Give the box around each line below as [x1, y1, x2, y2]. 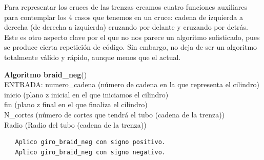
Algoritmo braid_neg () [4, 69, 87, 79]
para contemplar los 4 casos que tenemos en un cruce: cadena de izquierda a [4, 11, 243, 22]
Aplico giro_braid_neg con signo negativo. [15, 148, 166, 156]
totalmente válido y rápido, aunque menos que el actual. [4, 51, 181, 62]
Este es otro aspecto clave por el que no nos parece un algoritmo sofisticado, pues [4, 31, 260, 42]
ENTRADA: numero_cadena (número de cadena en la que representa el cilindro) [4, 79, 259, 90]
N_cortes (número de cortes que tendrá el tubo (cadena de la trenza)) [4, 109, 225, 119]
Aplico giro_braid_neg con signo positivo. [15, 138, 166, 146]
